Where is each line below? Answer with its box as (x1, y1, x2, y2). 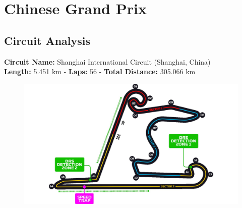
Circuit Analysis (4, 32, 91, 48)
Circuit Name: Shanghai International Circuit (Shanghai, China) (4, 56, 211, 67)
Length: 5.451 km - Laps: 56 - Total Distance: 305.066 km (4, 66, 196, 77)
